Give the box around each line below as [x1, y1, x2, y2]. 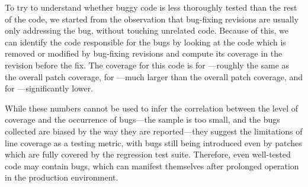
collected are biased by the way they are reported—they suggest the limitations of [5, 124, 303, 137]
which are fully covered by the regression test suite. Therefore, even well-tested [5, 148, 291, 160]
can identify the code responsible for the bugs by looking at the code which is [5, 35, 286, 48]
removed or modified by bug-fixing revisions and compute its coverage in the [5, 47, 283, 60]
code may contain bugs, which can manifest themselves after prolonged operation [5, 159, 299, 172]
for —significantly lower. [5, 82, 94, 94]
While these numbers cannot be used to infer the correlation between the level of [5, 101, 299, 114]
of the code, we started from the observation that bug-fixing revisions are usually [5, 12, 299, 25]
